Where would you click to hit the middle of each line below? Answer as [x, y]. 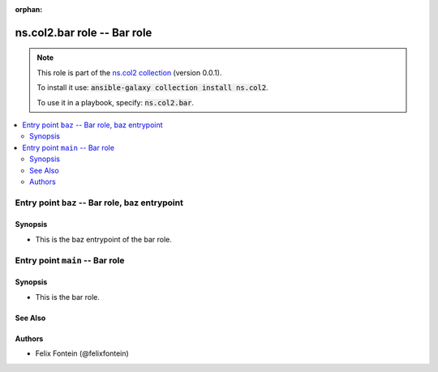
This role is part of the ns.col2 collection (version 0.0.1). [129, 72]
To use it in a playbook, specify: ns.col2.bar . [116, 102]
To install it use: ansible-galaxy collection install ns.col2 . [152, 88]
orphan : [29, 9]
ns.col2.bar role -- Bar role [84, 32]
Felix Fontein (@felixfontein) [82, 353]
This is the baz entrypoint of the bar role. [103, 239]
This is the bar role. [68, 297]
